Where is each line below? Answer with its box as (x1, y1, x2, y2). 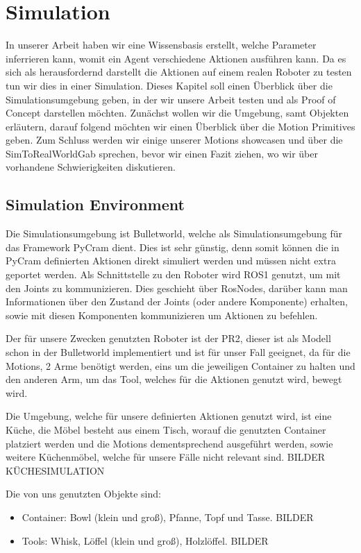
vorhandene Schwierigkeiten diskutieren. (6, 160, 176, 174)
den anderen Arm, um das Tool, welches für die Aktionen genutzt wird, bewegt (6, 372, 342, 386)
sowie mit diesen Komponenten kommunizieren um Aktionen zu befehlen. (6, 307, 318, 322)
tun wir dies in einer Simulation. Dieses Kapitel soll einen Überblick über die (6, 78, 333, 92)
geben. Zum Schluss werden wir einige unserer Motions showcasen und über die (6, 133, 343, 147)
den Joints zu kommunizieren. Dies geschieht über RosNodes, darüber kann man (6, 280, 348, 295)
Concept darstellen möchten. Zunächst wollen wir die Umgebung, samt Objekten (6, 105, 349, 120)
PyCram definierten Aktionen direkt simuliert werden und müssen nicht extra (6, 253, 336, 268)
